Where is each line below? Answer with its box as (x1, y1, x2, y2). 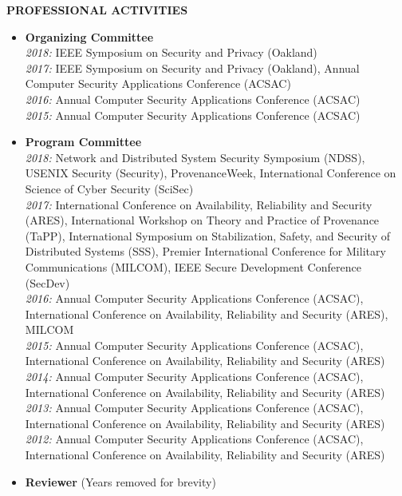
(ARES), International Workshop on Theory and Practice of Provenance (25, 212, 380, 228)
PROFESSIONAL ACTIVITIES (6, 2, 188, 18)
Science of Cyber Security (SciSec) (25, 180, 194, 196)
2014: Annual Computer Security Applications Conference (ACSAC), (25, 368, 364, 385)
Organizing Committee (25, 28, 154, 45)
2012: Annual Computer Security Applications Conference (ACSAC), (25, 431, 364, 447)
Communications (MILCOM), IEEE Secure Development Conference (25, 258, 361, 275)
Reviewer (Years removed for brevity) (25, 473, 216, 490)
